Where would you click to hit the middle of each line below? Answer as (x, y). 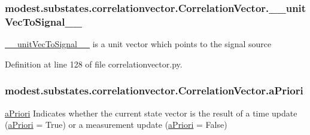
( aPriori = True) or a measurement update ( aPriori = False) (116, 125)
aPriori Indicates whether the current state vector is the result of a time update (151, 113)
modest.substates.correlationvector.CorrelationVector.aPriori (154, 90)
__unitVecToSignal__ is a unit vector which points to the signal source (138, 44)
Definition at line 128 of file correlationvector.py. (94, 64)
